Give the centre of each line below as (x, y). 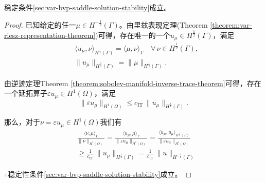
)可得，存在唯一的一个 (133, 35)
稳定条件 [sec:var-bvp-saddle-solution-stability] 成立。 (88, 7)
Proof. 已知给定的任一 (40, 24)
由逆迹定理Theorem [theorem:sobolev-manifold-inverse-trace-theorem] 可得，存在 (133, 83)
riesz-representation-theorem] (50, 35)
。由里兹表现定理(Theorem (163, 24)
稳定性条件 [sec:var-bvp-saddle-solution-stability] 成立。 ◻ (100, 174)
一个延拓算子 (26, 93)
